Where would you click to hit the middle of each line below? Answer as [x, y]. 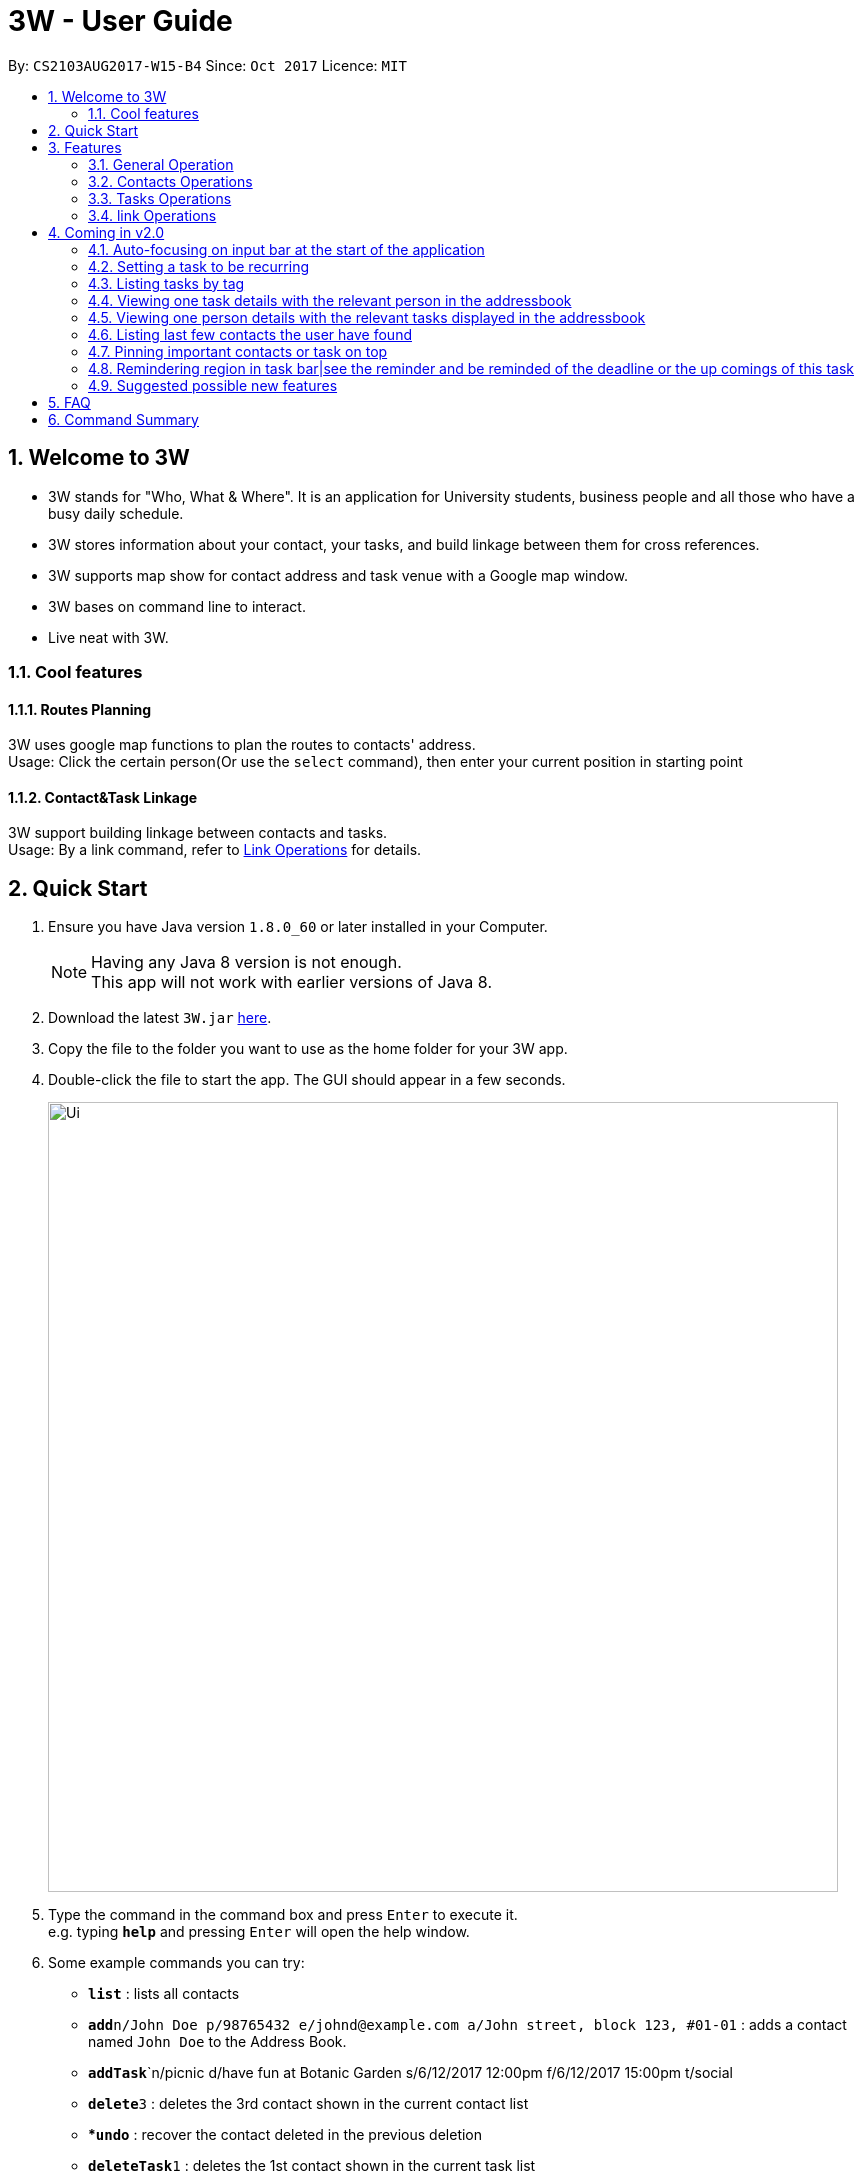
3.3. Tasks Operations [160, 198]
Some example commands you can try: [176, 1963]
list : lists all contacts [164, 1994]
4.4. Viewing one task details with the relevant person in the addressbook [330, 300]
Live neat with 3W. [108, 637]
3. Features [85, 147]
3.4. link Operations [152, 215]
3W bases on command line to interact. [177, 606]
